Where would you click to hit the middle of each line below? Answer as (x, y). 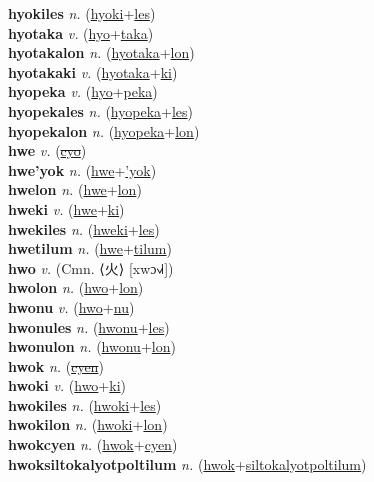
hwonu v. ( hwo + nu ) (71, 306)
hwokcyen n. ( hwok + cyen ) (93, 444)
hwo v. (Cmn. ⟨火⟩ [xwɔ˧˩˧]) (91, 267)
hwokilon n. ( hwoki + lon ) (88, 424)
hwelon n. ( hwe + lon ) (75, 189)
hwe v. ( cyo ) (47, 150)
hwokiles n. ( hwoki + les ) (85, 404)
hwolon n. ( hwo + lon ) (76, 287)
